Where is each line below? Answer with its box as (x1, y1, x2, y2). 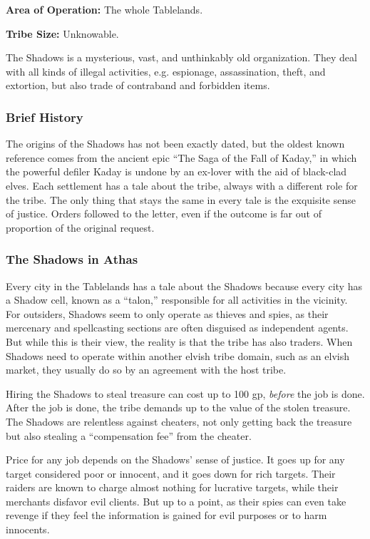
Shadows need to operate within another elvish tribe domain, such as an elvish (6, 348, 349, 363)
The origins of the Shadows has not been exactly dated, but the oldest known (6, 136, 345, 151)
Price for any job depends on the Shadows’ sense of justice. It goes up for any (6, 452, 345, 467)
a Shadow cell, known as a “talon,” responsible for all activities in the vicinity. (6, 292, 348, 307)
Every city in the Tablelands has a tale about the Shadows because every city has (6, 278, 362, 293)
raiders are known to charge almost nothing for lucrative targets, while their (6, 480, 339, 495)
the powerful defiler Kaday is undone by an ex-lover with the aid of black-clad (6, 164, 347, 179)
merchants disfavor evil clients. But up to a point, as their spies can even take (6, 493, 346, 508)
